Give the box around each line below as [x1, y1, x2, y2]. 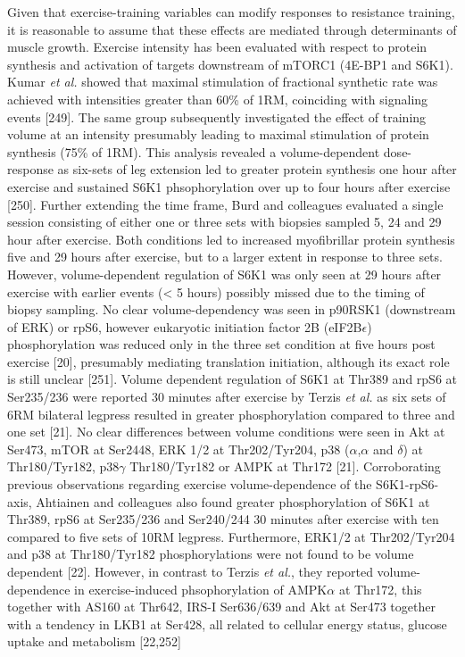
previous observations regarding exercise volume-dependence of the [7, 475, 372, 494]
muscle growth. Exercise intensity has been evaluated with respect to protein [7, 37, 428, 56]
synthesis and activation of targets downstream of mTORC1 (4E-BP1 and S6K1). [7, 54, 453, 73]
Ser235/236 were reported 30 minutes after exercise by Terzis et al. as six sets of [7, 387, 446, 406]
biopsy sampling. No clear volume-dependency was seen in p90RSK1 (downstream [7, 300, 456, 319]
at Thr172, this [338, 579, 422, 598]
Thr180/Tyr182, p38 [7, 457, 120, 476]
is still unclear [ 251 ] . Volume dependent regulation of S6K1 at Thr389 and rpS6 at [7, 370, 458, 388]
